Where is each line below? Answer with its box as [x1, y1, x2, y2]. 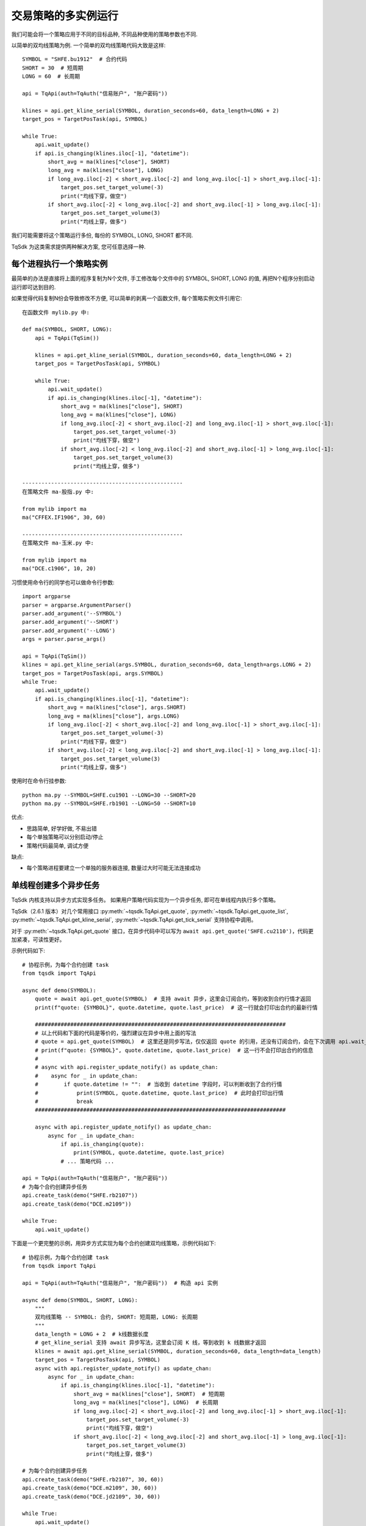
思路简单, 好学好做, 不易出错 [26, 825, 97, 832]
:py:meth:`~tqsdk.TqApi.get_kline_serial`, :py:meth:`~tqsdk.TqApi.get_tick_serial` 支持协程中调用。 [11, 916, 257, 924]
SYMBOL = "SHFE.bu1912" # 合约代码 [22, 56, 127, 63]
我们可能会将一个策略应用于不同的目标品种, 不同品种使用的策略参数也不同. [11, 31, 198, 38]
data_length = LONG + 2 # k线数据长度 [34, 1331, 149, 1338]
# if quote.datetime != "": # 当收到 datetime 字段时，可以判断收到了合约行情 [34, 1081, 282, 1088]
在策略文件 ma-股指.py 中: [22, 488, 94, 495]
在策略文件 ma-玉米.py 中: [22, 540, 94, 546]
